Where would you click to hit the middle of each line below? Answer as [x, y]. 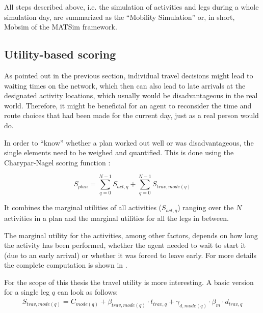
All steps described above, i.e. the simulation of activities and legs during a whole [131, 7]
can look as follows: [88, 292]
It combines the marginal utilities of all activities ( [83, 207]
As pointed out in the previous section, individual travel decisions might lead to [129, 75]
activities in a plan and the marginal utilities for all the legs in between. [116, 218]
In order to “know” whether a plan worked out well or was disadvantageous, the [129, 142]
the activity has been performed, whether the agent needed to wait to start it [125, 245]
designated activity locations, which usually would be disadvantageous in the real [131, 95]
